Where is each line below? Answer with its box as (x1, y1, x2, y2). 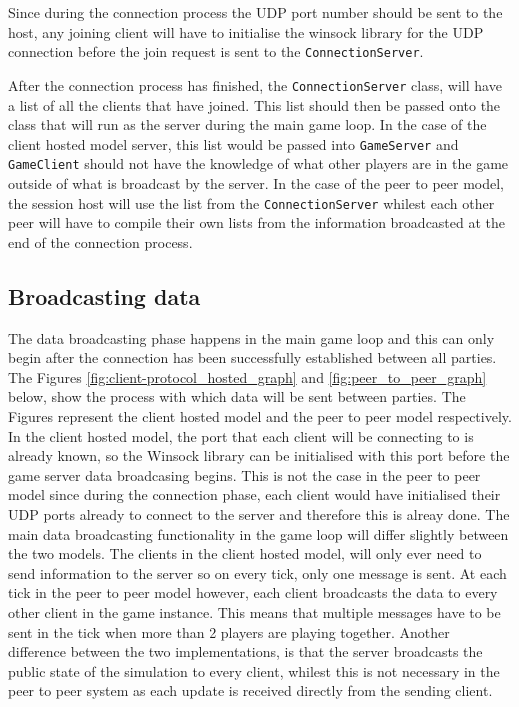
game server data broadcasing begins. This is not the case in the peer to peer (8, 464, 481, 485)
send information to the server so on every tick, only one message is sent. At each (8, 562, 507, 583)
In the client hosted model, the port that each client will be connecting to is (8, 425, 474, 446)
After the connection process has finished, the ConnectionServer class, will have (8, 74, 502, 95)
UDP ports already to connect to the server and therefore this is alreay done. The (8, 503, 510, 524)
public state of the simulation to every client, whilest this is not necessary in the (8, 660, 500, 681)
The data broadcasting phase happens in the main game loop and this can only (8, 327, 495, 348)
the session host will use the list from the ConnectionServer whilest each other (8, 192, 495, 213)
